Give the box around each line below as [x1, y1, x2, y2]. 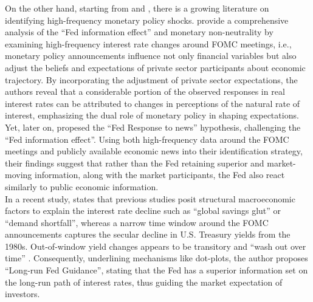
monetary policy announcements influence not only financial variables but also [5, 49, 297, 62]
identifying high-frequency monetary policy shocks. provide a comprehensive [5, 13, 289, 26]
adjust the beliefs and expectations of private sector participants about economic [5, 61, 306, 74]
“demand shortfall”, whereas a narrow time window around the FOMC [5, 216, 269, 228]
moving [5, 168, 32, 181]
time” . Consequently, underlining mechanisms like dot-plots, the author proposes [5, 252, 308, 264]
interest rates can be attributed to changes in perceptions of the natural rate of [5, 97, 300, 109]
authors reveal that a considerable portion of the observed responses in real [5, 85, 285, 98]
